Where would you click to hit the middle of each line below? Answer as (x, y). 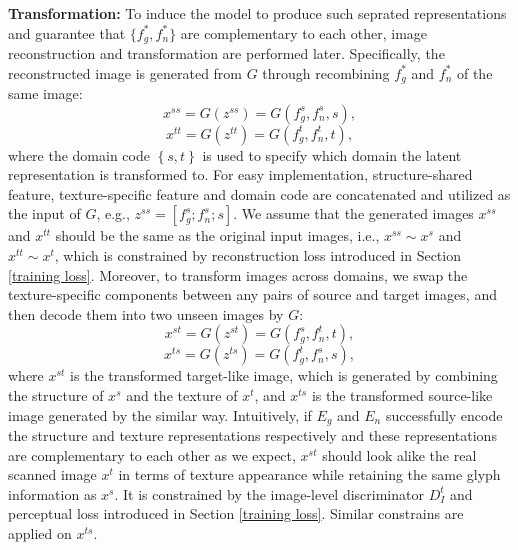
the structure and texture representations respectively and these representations (252, 435)
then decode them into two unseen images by (146, 313)
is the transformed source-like (402, 395)
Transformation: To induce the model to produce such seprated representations (257, 13)
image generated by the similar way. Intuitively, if (160, 414)
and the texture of (182, 395)
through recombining (326, 72)
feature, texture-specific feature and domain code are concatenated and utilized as (259, 193)
